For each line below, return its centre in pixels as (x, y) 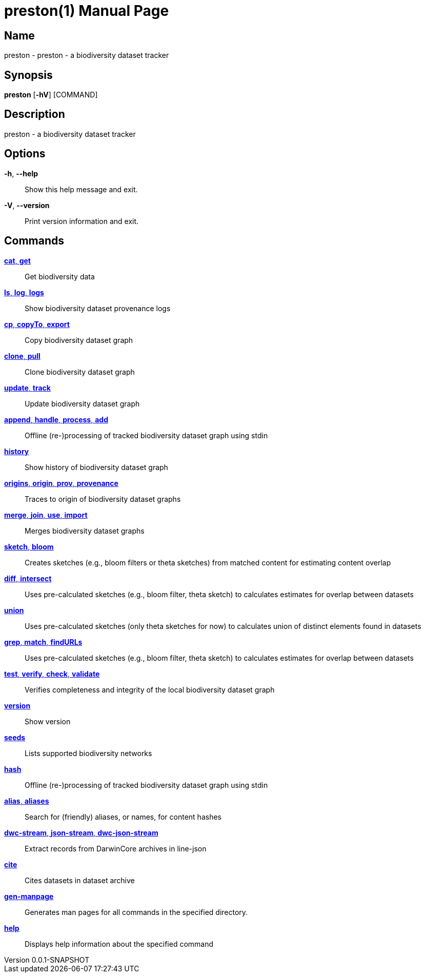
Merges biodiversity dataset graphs (85, 531)
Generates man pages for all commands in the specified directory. (136, 912)
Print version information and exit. (82, 221)
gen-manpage (29, 896)
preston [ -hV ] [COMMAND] (51, 95)
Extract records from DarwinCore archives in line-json (116, 848)
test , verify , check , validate (52, 674)
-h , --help (21, 173)
